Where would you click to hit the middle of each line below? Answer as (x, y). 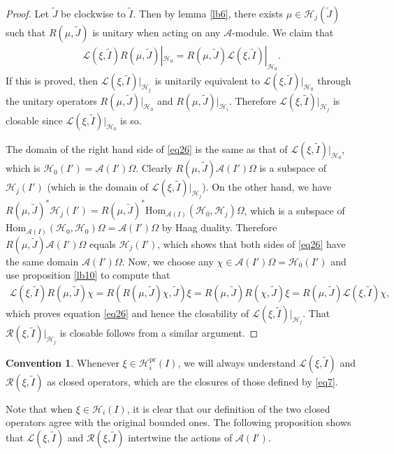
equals (103, 243)
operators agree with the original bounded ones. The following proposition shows (178, 422)
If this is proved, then (52, 81)
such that (26, 32)
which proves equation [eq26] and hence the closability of (127, 313)
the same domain (42, 261)
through (334, 81)
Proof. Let (27, 13)
